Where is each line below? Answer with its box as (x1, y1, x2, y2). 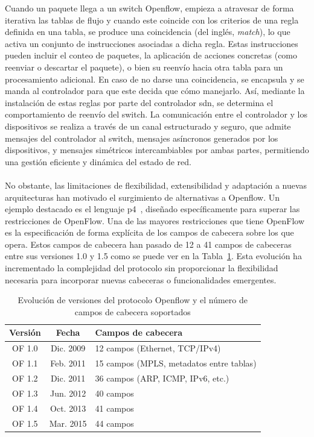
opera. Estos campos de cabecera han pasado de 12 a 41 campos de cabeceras (5, 237, 292, 250)
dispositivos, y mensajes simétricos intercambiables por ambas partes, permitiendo (5, 143, 309, 156)
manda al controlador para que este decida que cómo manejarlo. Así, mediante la (5, 84, 305, 97)
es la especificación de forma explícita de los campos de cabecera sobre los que (5, 226, 294, 239)
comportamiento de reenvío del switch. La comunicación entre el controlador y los (5, 108, 308, 121)
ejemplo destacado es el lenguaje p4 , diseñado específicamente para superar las (5, 203, 300, 215)
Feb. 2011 (50, 357, 86, 369)
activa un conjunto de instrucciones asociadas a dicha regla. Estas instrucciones (5, 37, 298, 49)
